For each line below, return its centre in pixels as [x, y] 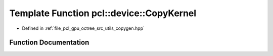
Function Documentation [49, 43]
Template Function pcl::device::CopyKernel [103, 13]
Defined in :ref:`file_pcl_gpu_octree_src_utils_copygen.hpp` [83, 28]
